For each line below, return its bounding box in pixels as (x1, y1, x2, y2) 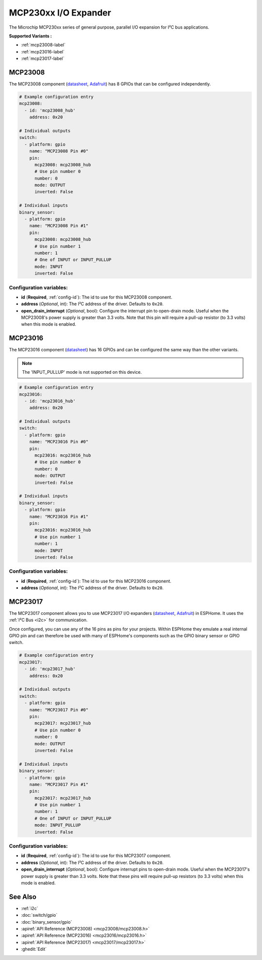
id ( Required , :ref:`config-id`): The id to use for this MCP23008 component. (21, 294, 172, 300)
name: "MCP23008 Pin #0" (29, 149, 89, 154)
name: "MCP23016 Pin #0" (29, 439, 89, 445)
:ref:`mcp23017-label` (21, 56, 65, 62)
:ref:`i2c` (21, 905, 38, 911)
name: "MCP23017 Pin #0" (29, 707, 89, 712)
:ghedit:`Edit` (21, 946, 47, 952)
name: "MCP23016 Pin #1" (29, 513, 89, 519)
